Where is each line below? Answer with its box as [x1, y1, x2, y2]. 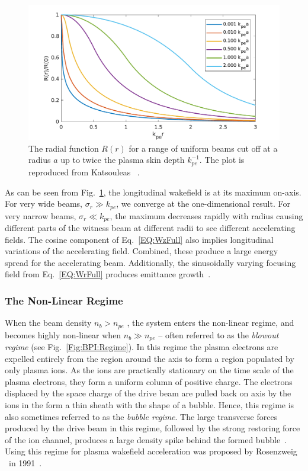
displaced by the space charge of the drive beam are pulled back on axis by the [5, 387, 291, 399]
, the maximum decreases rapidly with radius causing [110, 209, 303, 222]
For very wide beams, [5, 197, 83, 210]
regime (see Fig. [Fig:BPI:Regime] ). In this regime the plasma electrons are [5, 341, 278, 353]
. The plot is [199, 153, 245, 166]
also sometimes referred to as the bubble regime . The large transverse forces [5, 410, 278, 422]
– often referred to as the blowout [158, 328, 279, 341]
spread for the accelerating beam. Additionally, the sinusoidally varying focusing [5, 256, 296, 268]
